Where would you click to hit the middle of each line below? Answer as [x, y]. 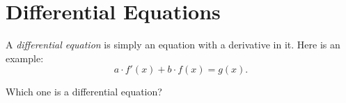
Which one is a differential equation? [84, 92]
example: [25, 58]
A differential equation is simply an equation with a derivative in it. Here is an [173, 45]
